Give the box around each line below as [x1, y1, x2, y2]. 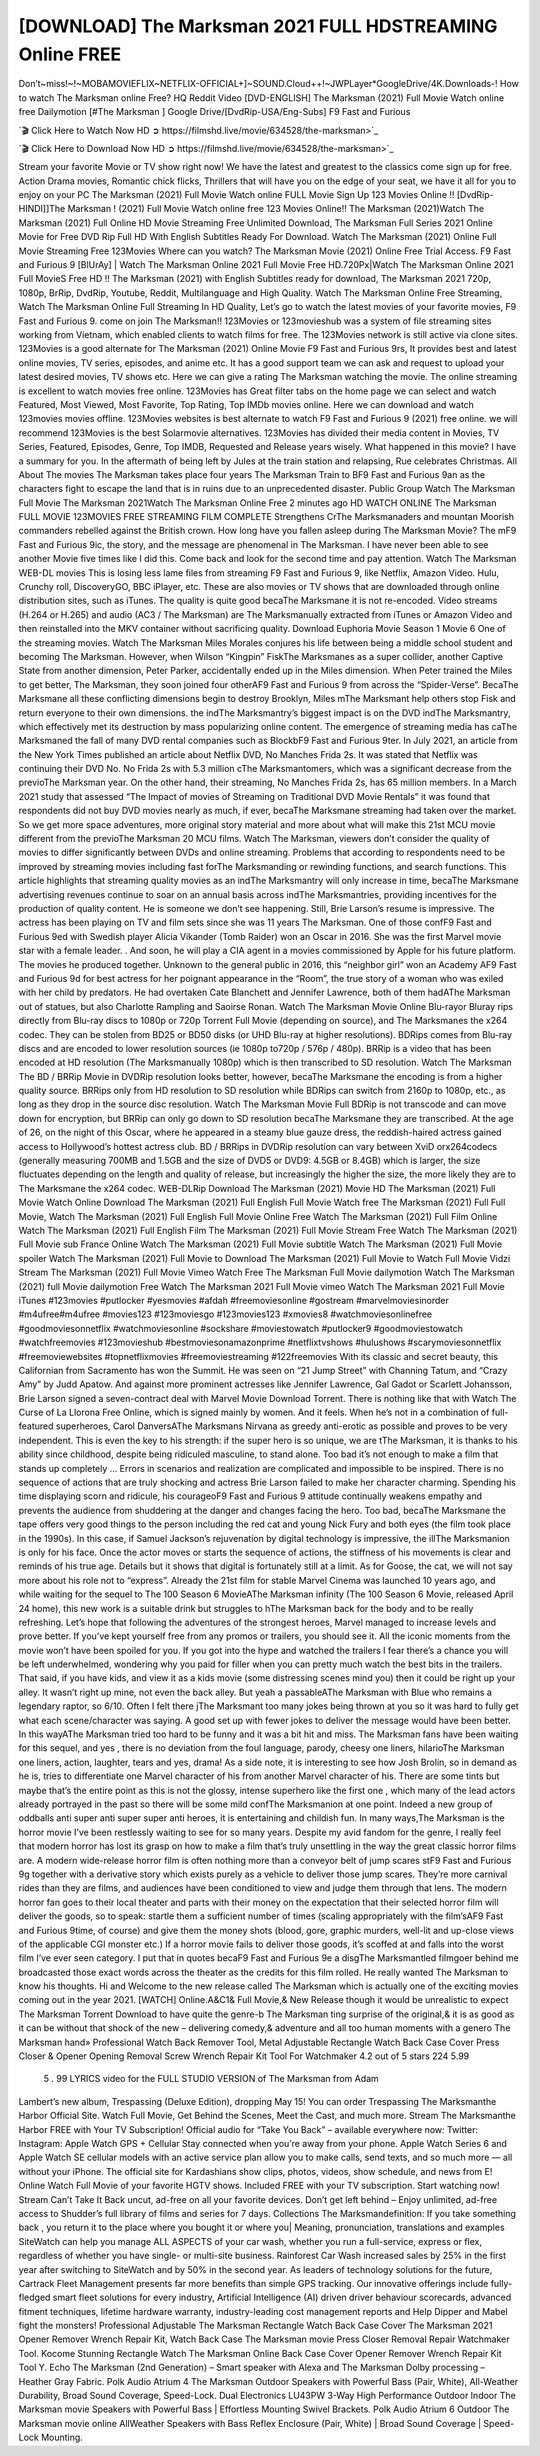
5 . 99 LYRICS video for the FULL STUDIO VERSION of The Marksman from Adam [43, 2073, 379, 2085]
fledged [18, 2291, 51, 2304]
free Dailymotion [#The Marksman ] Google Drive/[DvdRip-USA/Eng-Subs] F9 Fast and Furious [18, 106, 411, 118]
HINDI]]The [18, 203, 66, 215]
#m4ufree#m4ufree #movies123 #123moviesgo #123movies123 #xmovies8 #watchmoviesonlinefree [18, 1308, 433, 1320]
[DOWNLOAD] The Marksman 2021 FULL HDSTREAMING [18, 15, 498, 37]
